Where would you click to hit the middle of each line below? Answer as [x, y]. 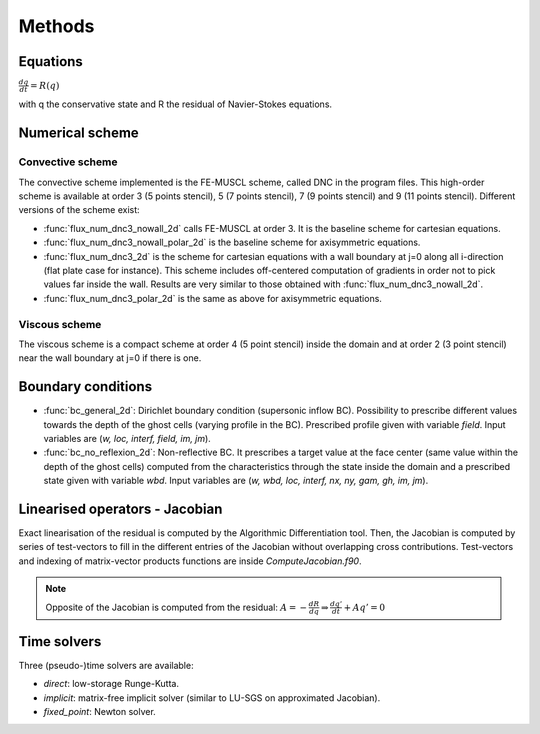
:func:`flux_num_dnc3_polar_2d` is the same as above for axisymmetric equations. [212, 298]
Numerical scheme [78, 133]
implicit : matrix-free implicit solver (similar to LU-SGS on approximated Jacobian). [212, 697]
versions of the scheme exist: [79, 210]
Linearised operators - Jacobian [120, 508]
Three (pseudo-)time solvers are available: [106, 665]
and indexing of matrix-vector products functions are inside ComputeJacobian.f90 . [190, 561]
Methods [56, 26]
